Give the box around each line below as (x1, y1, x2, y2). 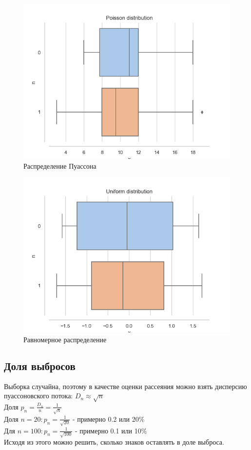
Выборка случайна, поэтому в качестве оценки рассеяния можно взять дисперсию (4, 381, 247, 391)
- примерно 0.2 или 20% (72, 413, 145, 424)
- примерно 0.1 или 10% (75, 425, 147, 435)
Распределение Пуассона (23, 160, 97, 171)
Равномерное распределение (23, 334, 107, 344)
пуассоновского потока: (4, 391, 73, 401)
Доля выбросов (4, 358, 76, 373)
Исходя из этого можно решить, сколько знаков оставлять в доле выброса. (4, 437, 224, 447)
